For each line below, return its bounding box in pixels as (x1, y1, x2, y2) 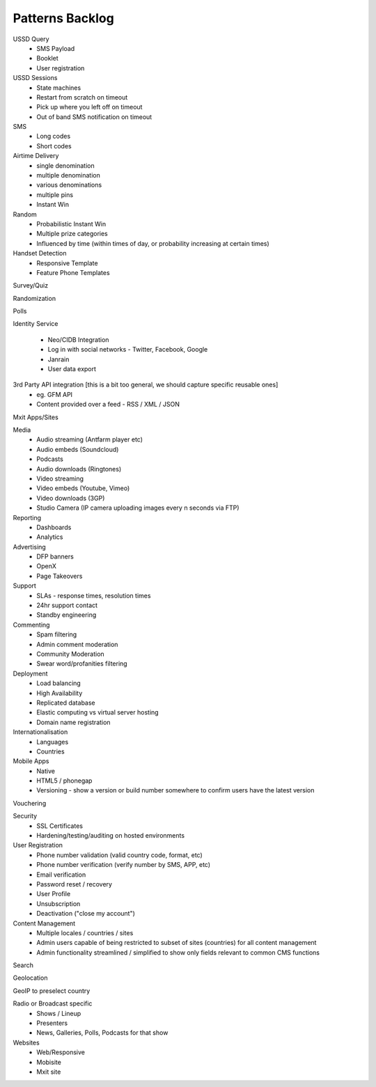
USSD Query (13, 35, 49, 43)
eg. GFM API (36, 390, 73, 398)
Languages (36, 737, 69, 746)
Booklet (36, 54, 58, 63)
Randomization (13, 294, 56, 302)
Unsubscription (36, 899, 81, 908)
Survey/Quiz (13, 281, 49, 290)
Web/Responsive (36, 1048, 85, 1056)
